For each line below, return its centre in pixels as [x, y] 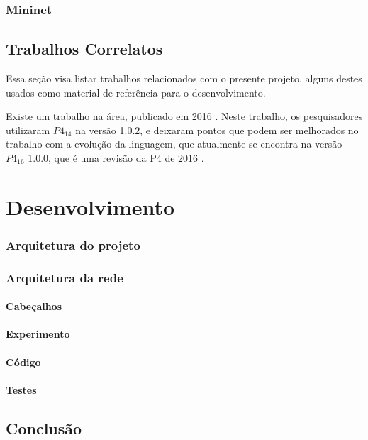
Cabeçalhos [34, 306]
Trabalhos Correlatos [84, 49]
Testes [21, 389]
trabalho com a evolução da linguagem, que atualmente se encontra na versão [174, 144]
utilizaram [28, 130]
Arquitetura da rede [65, 277]
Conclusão [44, 428]
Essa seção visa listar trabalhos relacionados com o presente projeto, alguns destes [184, 78]
